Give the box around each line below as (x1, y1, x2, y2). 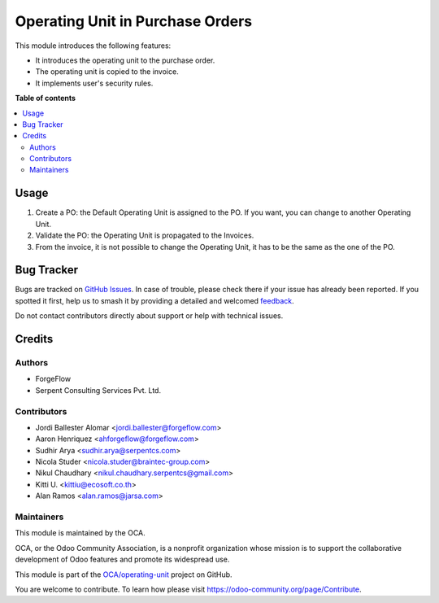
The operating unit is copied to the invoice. (35, 67, 179, 76)
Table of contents (15, 94, 76, 103)
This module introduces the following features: (15, 41, 172, 50)
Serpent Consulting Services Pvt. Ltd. (35, 385, 162, 395)
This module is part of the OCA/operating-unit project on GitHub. (15, 570, 233, 579)
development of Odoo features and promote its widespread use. (15, 554, 230, 565)
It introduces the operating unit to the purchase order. (35, 55, 215, 65)
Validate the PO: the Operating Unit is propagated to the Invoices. (35, 230, 254, 240)
